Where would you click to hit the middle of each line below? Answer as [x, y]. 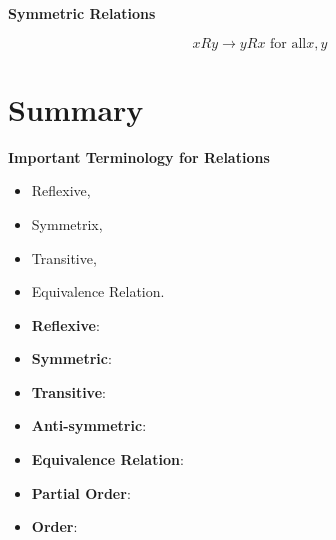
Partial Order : [81, 492]
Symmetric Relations [82, 13]
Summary [76, 108]
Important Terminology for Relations [139, 156]
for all [288, 43]
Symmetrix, [67, 223]
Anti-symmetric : [89, 425]
